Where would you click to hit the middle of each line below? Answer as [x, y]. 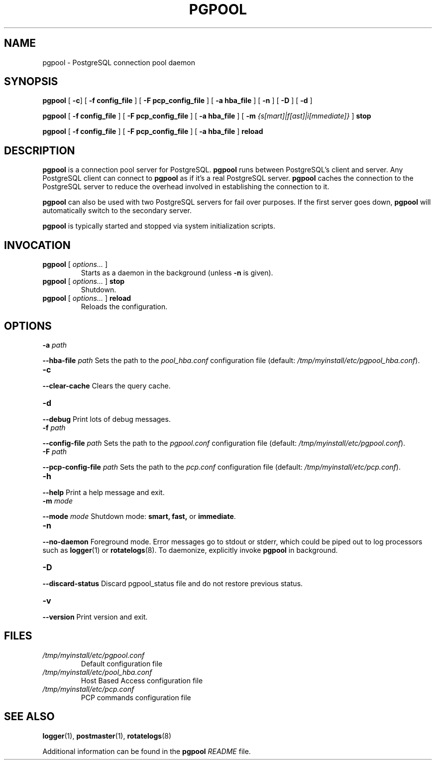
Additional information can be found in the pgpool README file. [147, 751]
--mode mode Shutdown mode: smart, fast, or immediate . [139, 516]
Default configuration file [122, 663]
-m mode [57, 501]
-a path [55, 345]
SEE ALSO [29, 717]
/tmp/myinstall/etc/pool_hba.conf [97, 672]
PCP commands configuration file [136, 697]
